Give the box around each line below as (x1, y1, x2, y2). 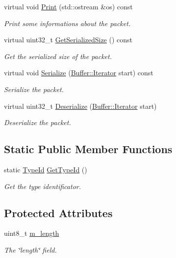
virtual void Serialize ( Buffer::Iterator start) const (4, 67, 153, 78)
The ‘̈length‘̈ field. (4, 244, 57, 255)
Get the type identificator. (4, 181, 81, 191)
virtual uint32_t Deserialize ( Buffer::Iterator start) (4, 100, 157, 111)
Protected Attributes (4, 205, 113, 220)
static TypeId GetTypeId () (4, 164, 87, 174)
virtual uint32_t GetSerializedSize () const (4, 34, 133, 45)
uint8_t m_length (4, 228, 59, 238)
